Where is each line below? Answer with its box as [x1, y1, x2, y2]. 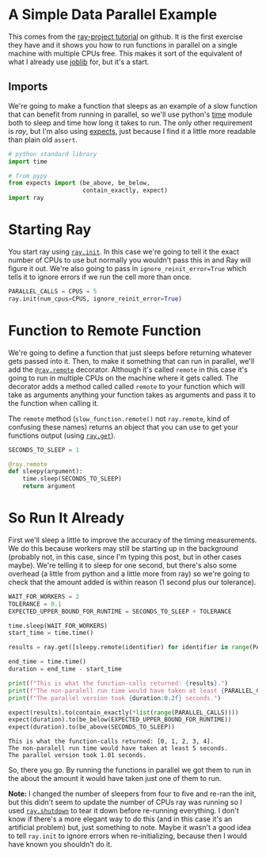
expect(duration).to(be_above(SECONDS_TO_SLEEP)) [8, 723, 176, 731]
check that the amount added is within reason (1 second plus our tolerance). [8, 577, 256, 587]
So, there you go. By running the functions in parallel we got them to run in [8, 765, 252, 775]
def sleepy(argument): [8, 468, 83, 476]
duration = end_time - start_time [8, 665, 123, 673]
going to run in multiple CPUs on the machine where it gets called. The [8, 373, 239, 382]
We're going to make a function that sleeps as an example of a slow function [8, 101, 258, 110]
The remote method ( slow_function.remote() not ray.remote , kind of [8, 414, 230, 423]
